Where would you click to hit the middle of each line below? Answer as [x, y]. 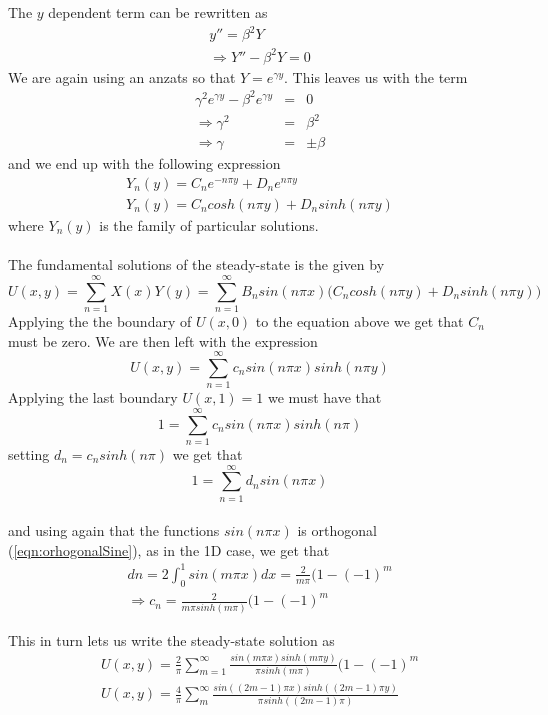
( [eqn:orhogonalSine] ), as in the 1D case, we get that [169, 549]
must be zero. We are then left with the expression [163, 340]
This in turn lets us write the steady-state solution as [171, 639]
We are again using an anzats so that [122, 76]
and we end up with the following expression [144, 163]
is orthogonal [337, 530]
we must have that [324, 397]
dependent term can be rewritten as [158, 12]
